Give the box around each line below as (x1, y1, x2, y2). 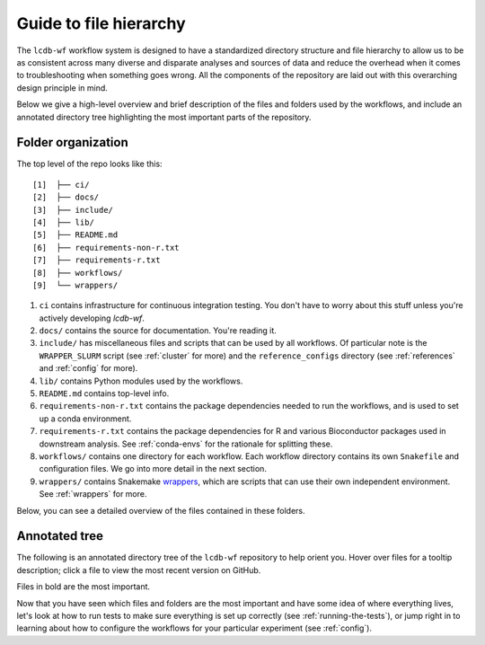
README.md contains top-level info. (39, 388, 170, 399)
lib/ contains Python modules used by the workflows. (39, 376, 243, 386)
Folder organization (16, 135, 129, 150)
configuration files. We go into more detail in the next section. (39, 464, 267, 474)
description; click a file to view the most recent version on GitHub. (16, 564, 261, 575)
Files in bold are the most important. (16, 581, 151, 592)
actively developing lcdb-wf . (39, 313, 145, 323)
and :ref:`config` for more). (39, 363, 138, 374)
